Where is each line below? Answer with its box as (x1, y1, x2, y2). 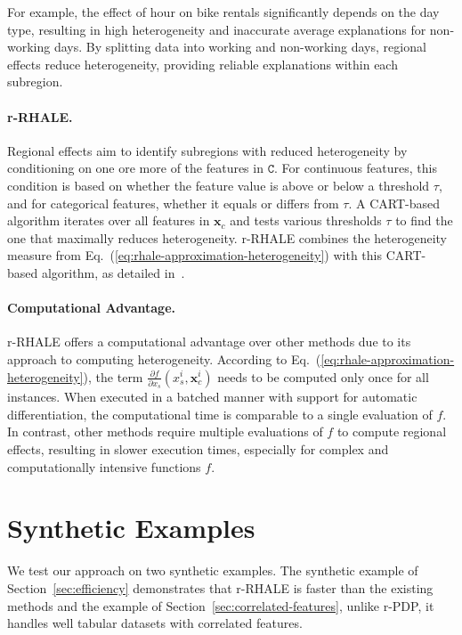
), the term (83, 367, 143, 386)
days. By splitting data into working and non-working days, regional (53, 37, 426, 56)
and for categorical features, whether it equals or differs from (7, 193, 339, 212)
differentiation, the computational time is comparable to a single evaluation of (7, 404, 433, 423)
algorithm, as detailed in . (41, 263, 185, 281)
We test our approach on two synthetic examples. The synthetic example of (7, 561, 418, 580)
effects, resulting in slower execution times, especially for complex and (7, 440, 389, 458)
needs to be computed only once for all (217, 367, 429, 386)
